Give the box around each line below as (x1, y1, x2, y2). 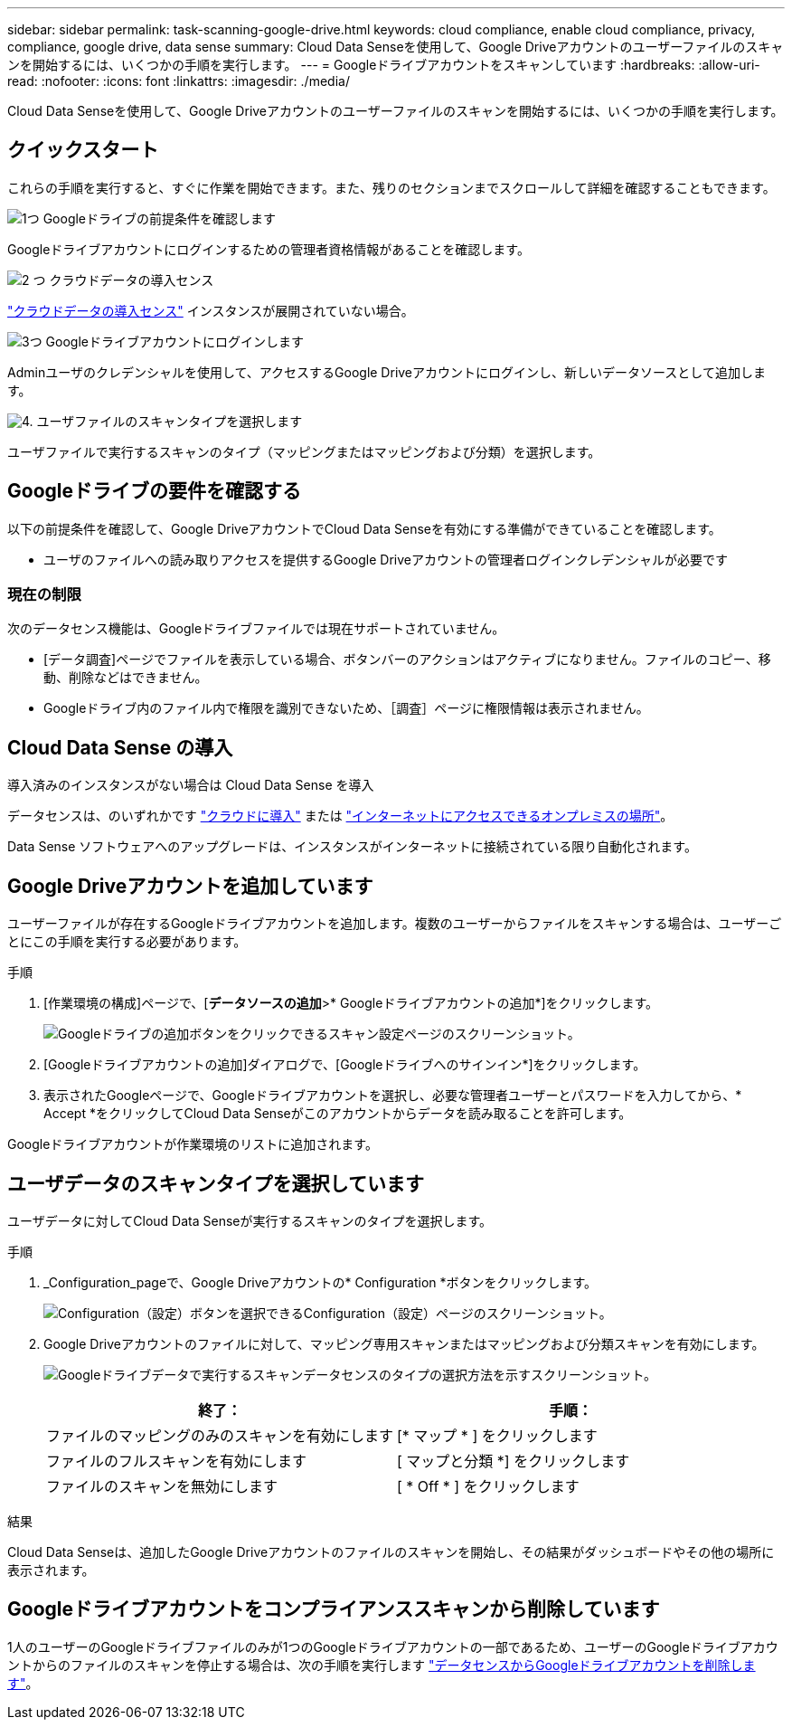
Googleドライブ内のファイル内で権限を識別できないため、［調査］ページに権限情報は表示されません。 (43, 700, 649, 716)
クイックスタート (7, 138, 159, 162)
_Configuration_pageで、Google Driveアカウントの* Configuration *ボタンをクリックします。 (43, 1274, 598, 1290)
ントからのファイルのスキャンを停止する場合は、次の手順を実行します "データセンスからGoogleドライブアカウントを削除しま (7, 1656, 756, 1673)
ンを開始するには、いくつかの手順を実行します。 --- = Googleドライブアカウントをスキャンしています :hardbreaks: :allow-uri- (7, 57, 760, 72)
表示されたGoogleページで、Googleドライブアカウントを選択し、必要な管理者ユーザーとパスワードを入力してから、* (43, 1087, 742, 1104)
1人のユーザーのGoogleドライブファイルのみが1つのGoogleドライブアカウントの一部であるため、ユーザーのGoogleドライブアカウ (7, 1638, 778, 1655)
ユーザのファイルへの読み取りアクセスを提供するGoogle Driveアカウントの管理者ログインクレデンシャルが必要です (43, 551, 728, 567)
